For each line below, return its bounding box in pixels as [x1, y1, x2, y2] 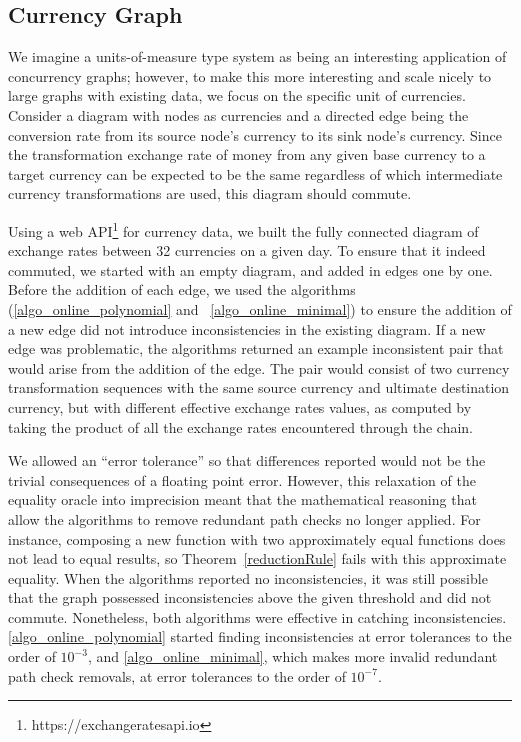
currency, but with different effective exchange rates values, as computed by [8, 396, 472, 417]
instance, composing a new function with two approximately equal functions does [8, 528, 506, 549]
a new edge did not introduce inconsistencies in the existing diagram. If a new [8, 318, 486, 339]
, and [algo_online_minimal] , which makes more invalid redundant [87, 646, 498, 667]
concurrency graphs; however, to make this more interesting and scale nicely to [8, 65, 492, 86]
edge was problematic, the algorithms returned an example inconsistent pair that [8, 338, 504, 359]
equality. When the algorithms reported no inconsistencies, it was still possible [8, 567, 488, 588]
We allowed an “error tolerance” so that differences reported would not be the [8, 450, 486, 471]
